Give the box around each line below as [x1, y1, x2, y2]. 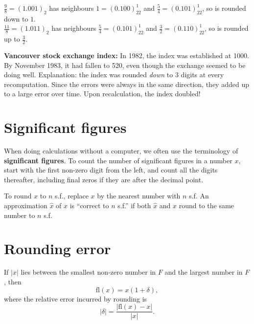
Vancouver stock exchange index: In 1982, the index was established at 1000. [4, 50, 249, 61]
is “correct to [69, 200, 109, 211]
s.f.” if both [117, 200, 151, 211]
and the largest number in [164, 267, 243, 277]
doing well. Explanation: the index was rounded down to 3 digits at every [4, 69, 224, 80]
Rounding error [4, 238, 111, 259]
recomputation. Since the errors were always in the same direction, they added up [4, 79, 249, 89]
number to [4, 210, 35, 220]
